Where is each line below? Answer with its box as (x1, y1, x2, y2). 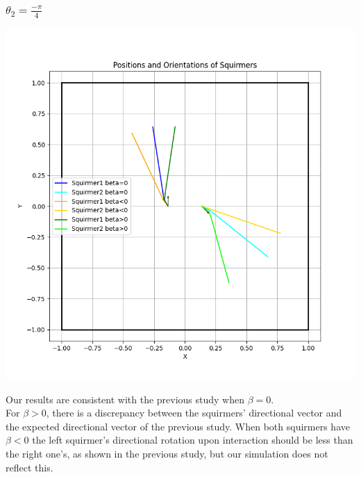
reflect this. (6, 460, 53, 474)
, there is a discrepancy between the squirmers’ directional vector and (46, 405, 342, 420)
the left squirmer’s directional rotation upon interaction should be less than (32, 432, 353, 447)
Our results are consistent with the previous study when (6, 391, 245, 406)
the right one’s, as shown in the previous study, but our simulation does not (6, 446, 328, 460)
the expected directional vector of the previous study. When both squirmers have (6, 419, 350, 433)
